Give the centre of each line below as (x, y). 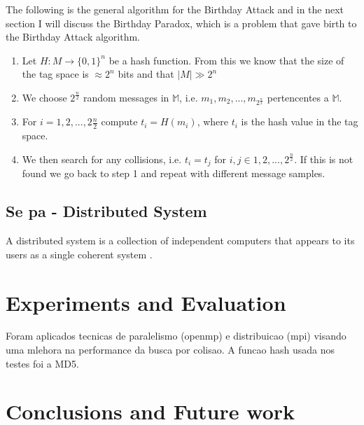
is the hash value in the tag (300, 121)
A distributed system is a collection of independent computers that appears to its (180, 241)
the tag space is (55, 74)
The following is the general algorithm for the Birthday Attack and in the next (175, 9)
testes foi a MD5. (42, 363)
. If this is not (324, 159)
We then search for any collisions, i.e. (102, 159)
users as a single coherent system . (79, 254)
